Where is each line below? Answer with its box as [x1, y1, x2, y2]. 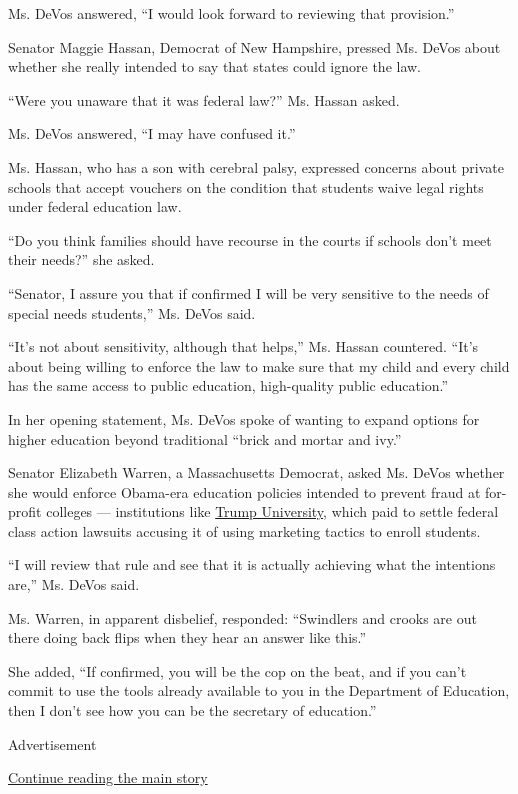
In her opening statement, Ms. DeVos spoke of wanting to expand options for [8, 408, 480, 429]
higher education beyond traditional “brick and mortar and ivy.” [8, 428, 402, 449]
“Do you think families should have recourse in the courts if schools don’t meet [8, 229, 492, 250]
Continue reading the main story [8, 767, 208, 788]
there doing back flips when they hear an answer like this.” [8, 627, 367, 648]
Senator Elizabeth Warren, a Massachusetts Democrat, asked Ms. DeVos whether [8, 462, 505, 483]
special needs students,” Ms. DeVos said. [8, 302, 256, 323]
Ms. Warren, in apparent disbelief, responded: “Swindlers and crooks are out [8, 607, 477, 628]
